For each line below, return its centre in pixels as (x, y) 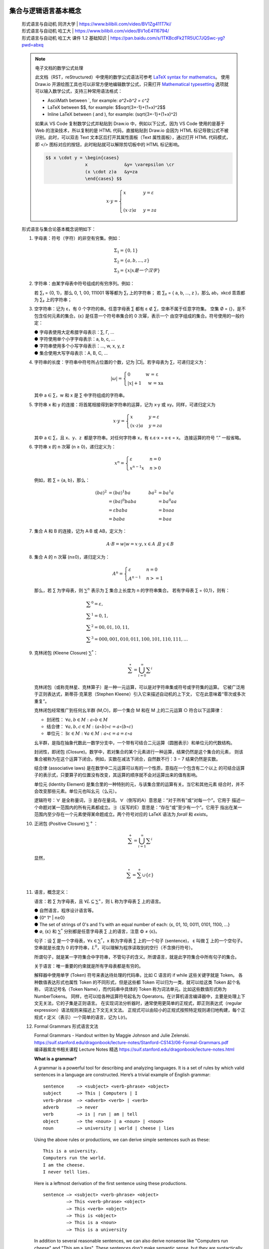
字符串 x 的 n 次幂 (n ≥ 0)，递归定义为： (75, 447)
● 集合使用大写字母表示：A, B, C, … (71, 353)
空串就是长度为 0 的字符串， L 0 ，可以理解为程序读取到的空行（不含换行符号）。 (115, 947)
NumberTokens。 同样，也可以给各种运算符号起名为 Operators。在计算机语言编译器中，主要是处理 (135, 996)
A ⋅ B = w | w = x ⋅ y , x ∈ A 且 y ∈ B (140, 544)
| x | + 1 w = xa (145, 383)
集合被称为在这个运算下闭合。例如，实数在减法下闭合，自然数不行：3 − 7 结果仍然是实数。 (127, 759)
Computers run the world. (75, 1158)
